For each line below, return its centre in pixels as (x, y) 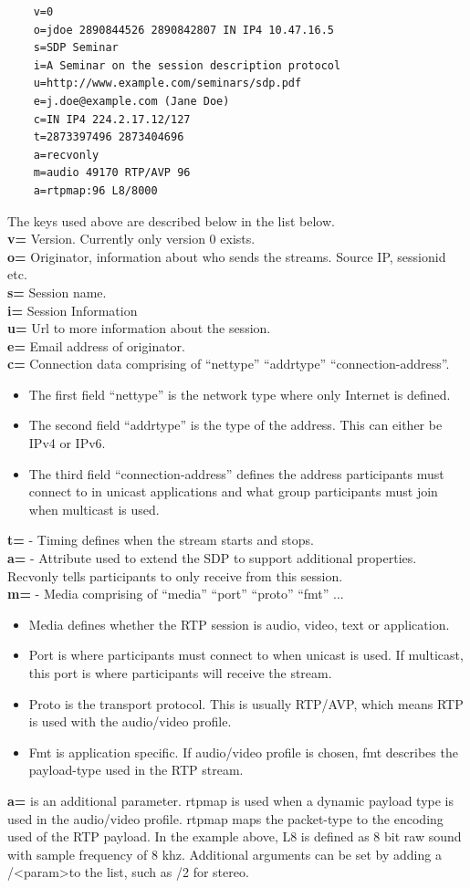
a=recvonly (66, 155)
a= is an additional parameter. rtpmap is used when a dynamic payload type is (231, 800)
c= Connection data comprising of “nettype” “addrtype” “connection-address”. (229, 364)
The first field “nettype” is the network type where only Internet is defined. (240, 394)
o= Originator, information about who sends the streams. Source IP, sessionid (227, 256)
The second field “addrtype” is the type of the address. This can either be (235, 425)
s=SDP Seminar (76, 48)
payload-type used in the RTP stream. (136, 770)
